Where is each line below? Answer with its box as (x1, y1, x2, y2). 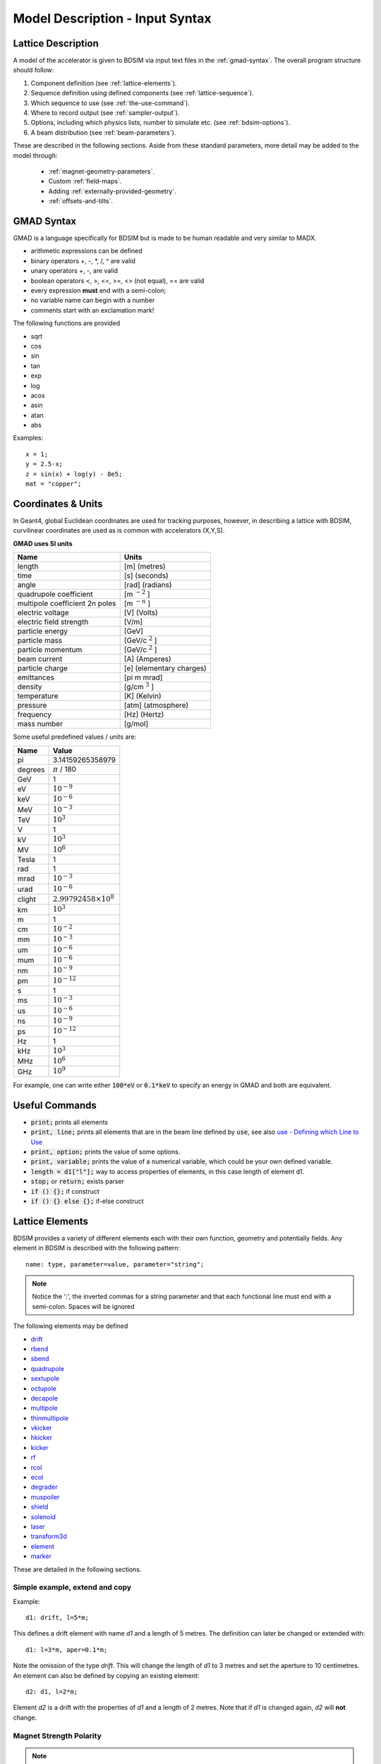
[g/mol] (123, 719, 148, 729)
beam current (17, 654, 63, 664)
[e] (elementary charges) (123, 663, 207, 673)
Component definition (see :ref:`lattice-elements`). (30, 78, 177, 87)
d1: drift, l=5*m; (25, 1614, 90, 1622)
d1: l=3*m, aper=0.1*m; (25, 1645, 108, 1654)
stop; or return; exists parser (30, 1177, 125, 1185)
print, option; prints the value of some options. (30, 1147, 181, 1156)
